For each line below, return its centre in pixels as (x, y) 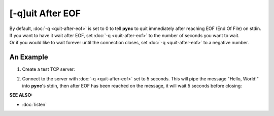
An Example (29, 57)
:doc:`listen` (35, 104)
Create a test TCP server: (49, 69)
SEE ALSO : (21, 95)
